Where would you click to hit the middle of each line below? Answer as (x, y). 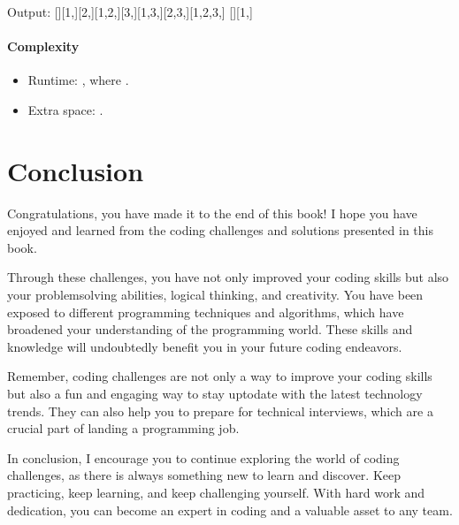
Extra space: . (65, 109)
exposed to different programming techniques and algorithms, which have (206, 312)
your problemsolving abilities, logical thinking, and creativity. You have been (215, 295)
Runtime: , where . (78, 80)
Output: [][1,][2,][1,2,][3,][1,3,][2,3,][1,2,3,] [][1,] (130, 11)
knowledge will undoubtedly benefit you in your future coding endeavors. (205, 346)
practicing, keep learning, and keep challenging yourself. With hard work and (216, 493)
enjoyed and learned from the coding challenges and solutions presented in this (220, 230)
